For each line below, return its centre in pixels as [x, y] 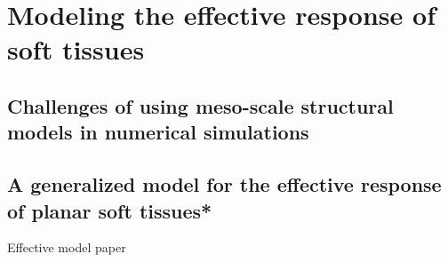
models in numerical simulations [158, 132]
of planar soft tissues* [110, 210]
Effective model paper [67, 247]
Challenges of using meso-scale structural [200, 105]
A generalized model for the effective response [224, 184]
